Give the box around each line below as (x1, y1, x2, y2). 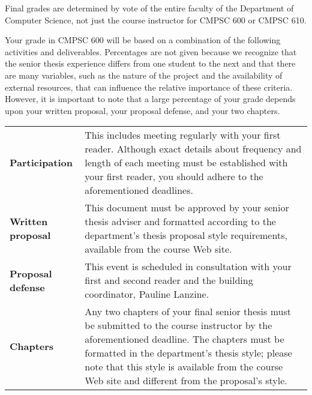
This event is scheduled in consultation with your (85, 259, 292, 274)
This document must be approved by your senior (85, 201, 289, 215)
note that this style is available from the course (85, 360, 283, 374)
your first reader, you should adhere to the (85, 169, 263, 184)
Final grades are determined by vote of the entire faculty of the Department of (5, 2, 294, 14)
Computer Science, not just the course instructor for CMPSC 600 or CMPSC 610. (5, 13, 307, 26)
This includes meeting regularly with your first (85, 128, 281, 142)
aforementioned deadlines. (85, 183, 193, 197)
